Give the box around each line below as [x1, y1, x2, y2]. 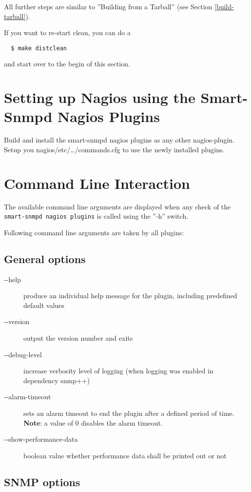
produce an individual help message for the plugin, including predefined [23, 290, 237, 301]
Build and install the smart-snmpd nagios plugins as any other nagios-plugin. [4, 135, 234, 145]
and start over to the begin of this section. [4, 59, 130, 69]
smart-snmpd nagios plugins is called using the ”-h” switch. [4, 211, 189, 221]
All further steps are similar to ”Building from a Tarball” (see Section [4, 1, 212, 11]
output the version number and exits [23, 333, 133, 343]
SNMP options [4, 474, 80, 489]
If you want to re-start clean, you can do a [4, 27, 131, 38]
